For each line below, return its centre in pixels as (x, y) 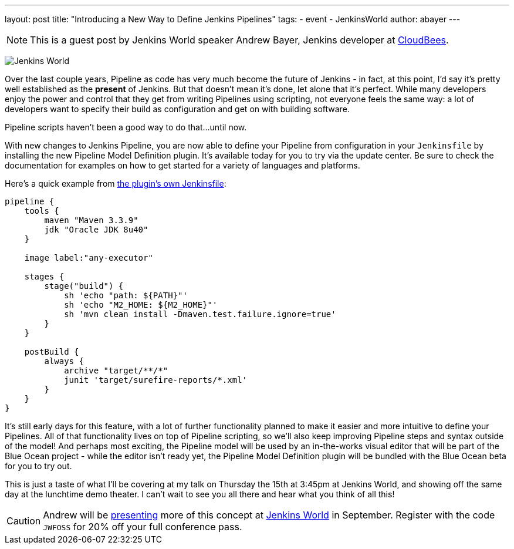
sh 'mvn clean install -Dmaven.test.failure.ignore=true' (200, 314)
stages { (44, 277)
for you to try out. (38, 466)
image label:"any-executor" (89, 258)
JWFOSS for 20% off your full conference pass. (143, 527)
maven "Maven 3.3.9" (91, 220)
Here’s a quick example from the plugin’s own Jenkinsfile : (116, 183)
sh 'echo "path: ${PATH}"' (126, 295)
